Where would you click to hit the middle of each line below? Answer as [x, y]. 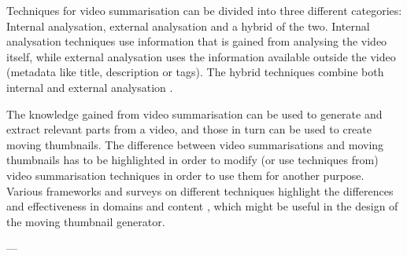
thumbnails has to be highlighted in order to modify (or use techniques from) [192, 160]
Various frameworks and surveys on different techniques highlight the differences [200, 190]
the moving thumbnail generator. [86, 221]
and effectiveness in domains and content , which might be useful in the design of [202, 206]
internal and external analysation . [90, 87]
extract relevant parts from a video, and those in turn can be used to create [189, 129]
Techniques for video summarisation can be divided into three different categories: [204, 10]
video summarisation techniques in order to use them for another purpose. [185, 175]
